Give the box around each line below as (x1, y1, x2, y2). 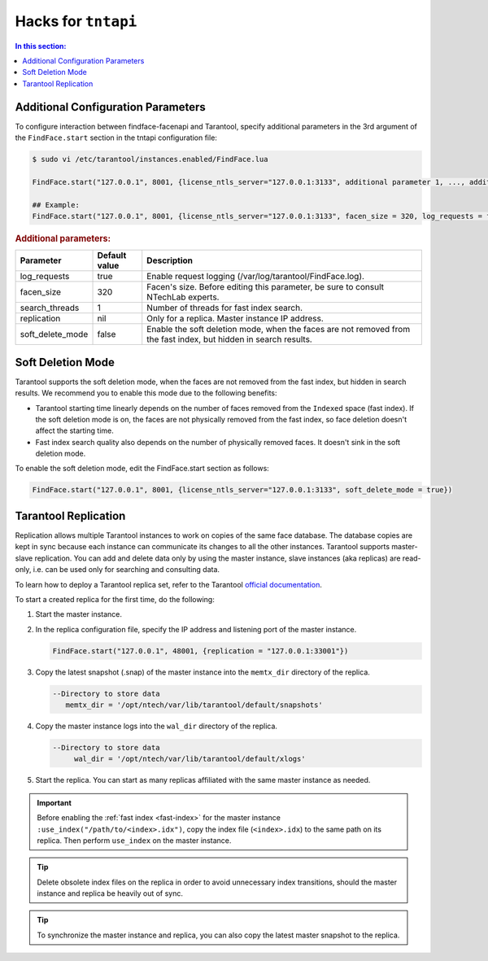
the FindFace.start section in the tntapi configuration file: (15, 133, 217, 142)
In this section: (15, 41, 67, 50)
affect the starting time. (35, 426, 114, 435)
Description (146, 255, 194, 266)
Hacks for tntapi (15, 12, 137, 30)
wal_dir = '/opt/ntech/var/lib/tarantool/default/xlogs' (73, 754, 306, 764)
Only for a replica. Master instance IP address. (146, 313, 325, 325)
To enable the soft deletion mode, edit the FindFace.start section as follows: (15, 464, 270, 474)
